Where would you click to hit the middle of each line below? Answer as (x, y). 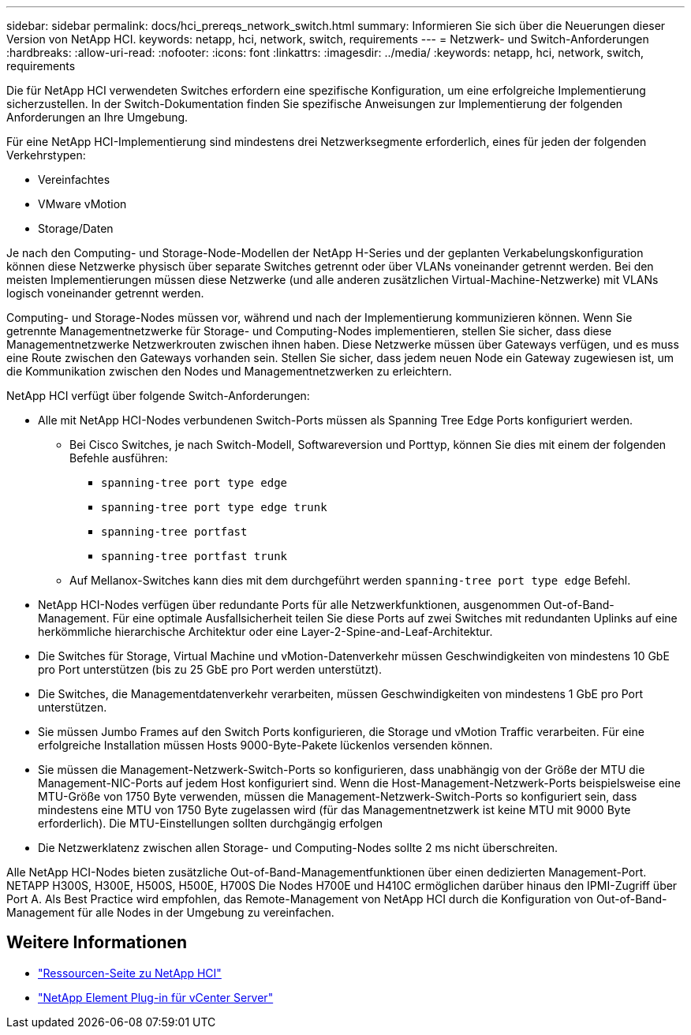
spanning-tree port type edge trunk (214, 507)
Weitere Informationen (97, 943)
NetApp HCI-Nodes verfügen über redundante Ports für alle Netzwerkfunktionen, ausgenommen (289, 605)
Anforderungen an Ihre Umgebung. (97, 117)
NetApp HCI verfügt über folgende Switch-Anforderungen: (158, 396)
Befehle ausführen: (119, 458)
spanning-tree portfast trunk (194, 556)
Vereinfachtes (74, 179)
